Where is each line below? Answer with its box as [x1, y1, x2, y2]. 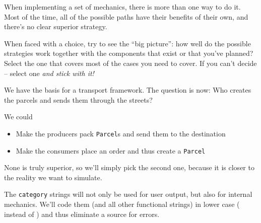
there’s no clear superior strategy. [4, 21, 107, 32]
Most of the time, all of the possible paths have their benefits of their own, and [4, 11, 248, 22]
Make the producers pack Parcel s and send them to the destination [16, 128, 226, 138]
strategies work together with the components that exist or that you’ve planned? [4, 48, 253, 58]
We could [4, 111, 33, 122]
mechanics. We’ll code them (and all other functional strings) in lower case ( [4, 199, 240, 209]
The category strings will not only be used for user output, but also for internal [4, 189, 252, 199]
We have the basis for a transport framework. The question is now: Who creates [4, 85, 251, 95]
